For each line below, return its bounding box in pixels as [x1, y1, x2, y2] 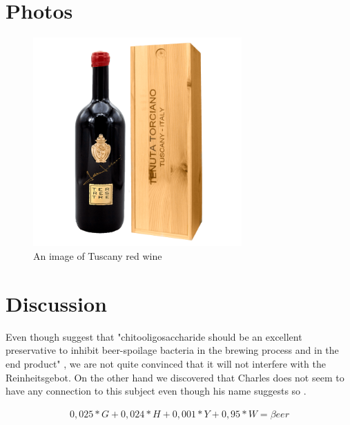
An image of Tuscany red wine [33, 249, 162, 263]
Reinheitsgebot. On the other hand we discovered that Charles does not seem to [6, 370, 344, 384]
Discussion [6, 289, 107, 317]
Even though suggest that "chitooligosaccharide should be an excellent [6, 329, 302, 343]
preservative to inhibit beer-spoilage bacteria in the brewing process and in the [6, 343, 339, 357]
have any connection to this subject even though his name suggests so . [6, 384, 307, 398]
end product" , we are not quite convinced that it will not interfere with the [6, 356, 326, 370]
